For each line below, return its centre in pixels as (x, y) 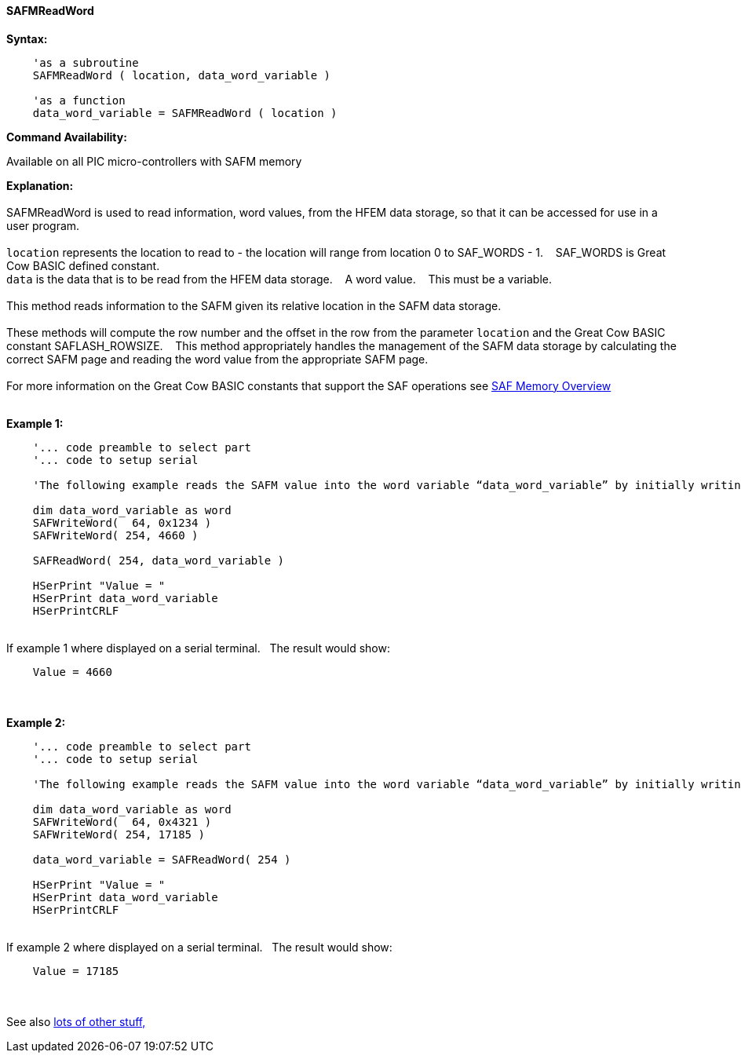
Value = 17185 (76, 971)
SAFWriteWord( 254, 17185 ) (119, 834)
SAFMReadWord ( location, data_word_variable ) (182, 75)
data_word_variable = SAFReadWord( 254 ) (162, 859)
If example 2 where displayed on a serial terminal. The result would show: (199, 947)
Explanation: (40, 185)
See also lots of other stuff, (76, 1021)
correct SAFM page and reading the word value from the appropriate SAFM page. (217, 359)
